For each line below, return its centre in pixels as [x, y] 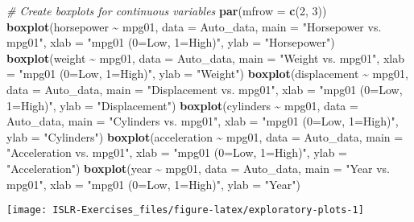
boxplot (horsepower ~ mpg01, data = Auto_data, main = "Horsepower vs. [194, 26]
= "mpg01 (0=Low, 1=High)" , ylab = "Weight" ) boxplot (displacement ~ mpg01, [207, 74]
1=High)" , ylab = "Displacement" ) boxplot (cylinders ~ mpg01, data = [182, 105]
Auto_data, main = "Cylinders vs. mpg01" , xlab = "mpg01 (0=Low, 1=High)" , [203, 121]
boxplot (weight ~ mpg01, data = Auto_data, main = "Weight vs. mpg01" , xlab [205, 58]
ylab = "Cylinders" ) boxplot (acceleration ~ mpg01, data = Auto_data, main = [205, 136]
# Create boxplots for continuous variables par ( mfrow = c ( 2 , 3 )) [167, 10]
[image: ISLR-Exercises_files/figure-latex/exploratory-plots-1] [185, 210]
